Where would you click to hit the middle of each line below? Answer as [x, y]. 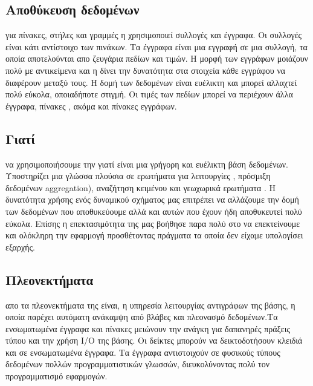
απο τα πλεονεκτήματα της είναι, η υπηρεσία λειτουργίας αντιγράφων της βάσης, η [150, 305]
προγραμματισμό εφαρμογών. [56, 376]
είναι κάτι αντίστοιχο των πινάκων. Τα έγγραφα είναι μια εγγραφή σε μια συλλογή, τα [156, 46]
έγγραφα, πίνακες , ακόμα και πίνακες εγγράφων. [91, 106]
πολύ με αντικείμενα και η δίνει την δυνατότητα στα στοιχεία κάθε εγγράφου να [146, 70]
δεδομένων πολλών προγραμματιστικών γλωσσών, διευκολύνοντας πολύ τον [137, 364]
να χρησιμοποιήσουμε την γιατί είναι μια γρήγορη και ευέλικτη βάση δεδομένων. [147, 164]
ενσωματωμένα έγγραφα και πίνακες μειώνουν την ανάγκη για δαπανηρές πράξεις [148, 328]
